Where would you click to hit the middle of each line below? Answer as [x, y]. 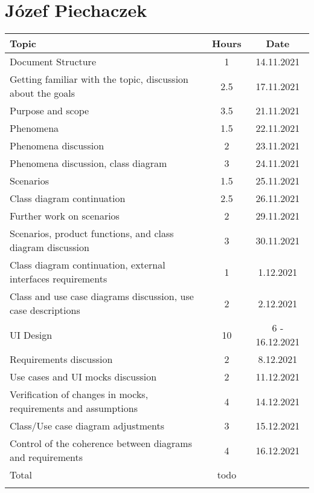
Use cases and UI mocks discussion [83, 377]
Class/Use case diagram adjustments [87, 426]
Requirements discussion [61, 359]
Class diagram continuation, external [88, 265]
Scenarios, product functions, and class [92, 233]
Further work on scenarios [65, 216]
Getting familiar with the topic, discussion [99, 79]
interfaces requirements [59, 279]
